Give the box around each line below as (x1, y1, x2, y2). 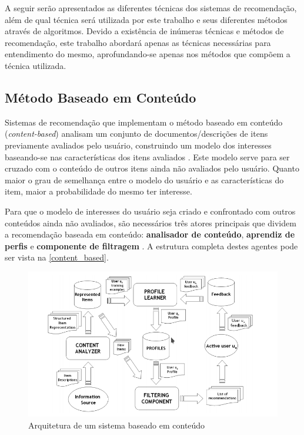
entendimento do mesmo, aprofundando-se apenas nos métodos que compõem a (5, 48, 290, 60)
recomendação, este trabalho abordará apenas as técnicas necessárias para (5, 36, 271, 48)
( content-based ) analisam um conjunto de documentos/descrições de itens (5, 127, 268, 140)
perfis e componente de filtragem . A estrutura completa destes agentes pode (5, 239, 298, 252)
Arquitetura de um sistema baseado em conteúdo (28, 418, 205, 431)
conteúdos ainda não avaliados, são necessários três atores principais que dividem (5, 216, 296, 229)
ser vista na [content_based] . (5, 251, 109, 263)
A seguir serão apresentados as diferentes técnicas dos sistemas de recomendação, (5, 2, 297, 14)
